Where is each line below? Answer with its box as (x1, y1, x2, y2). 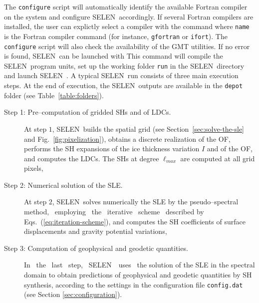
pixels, (24, 163, 43, 173)
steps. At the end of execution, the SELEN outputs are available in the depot (4, 80, 243, 91)
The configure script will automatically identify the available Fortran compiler (4, 2, 248, 12)
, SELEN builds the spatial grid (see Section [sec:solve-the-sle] (52, 123, 245, 134)
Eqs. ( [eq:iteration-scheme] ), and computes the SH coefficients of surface (24, 216, 246, 226)
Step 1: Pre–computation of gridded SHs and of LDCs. (4, 107, 171, 117)
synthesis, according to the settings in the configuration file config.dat (24, 279, 243, 289)
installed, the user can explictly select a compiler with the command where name (4, 21, 250, 32)
